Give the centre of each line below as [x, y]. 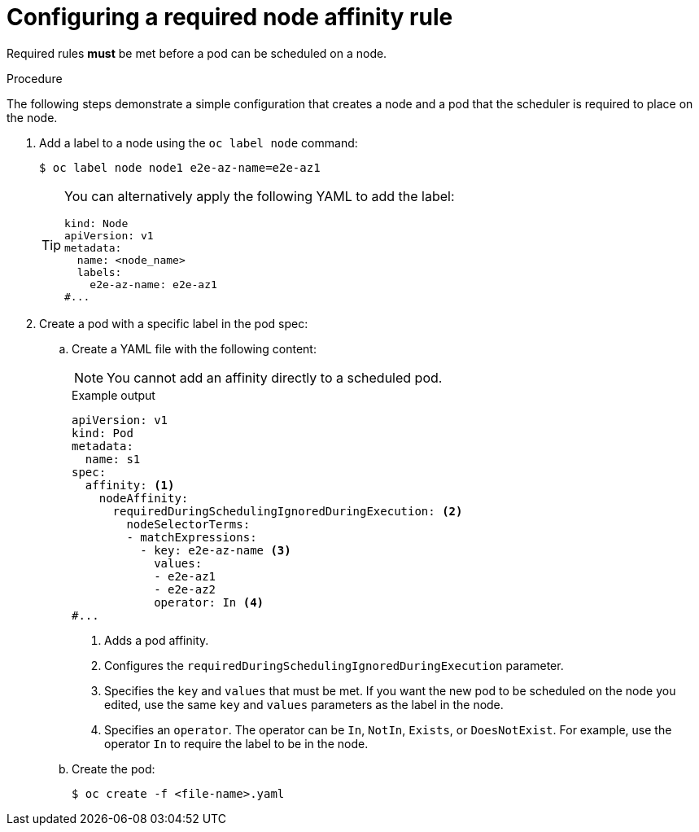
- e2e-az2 [185, 589]
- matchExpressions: [192, 537]
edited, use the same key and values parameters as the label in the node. [304, 704]
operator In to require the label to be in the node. [236, 743]
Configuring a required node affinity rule [230, 17]
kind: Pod [103, 433]
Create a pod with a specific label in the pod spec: [174, 323]
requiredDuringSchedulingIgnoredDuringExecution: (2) [288, 511]
